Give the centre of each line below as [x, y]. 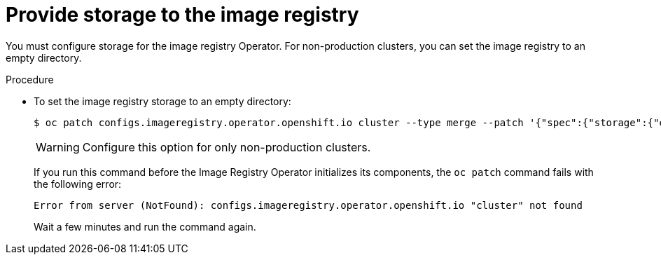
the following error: [78, 184]
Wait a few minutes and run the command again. [145, 226]
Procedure [30, 79]
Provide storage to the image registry [182, 15]
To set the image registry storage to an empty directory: [162, 101]
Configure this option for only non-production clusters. [227, 147]
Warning [58, 147]
